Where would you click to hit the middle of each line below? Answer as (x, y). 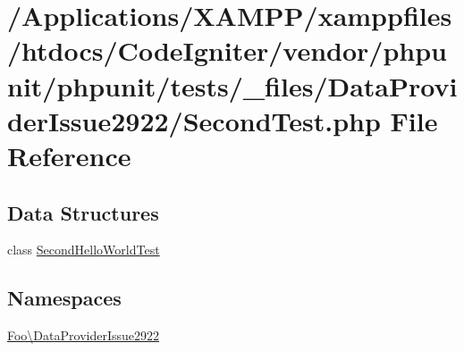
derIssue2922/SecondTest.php (194, 120)
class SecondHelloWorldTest (84, 250)
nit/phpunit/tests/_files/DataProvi (232, 85)
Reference (69, 155)
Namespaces (64, 298)
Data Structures (83, 212)
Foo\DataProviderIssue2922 (84, 335)
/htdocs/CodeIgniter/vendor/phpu (227, 50)
